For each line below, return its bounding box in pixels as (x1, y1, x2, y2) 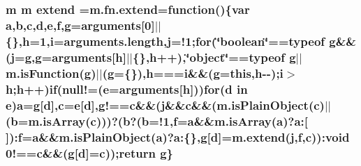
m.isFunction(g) (6, 64, 96, 81)
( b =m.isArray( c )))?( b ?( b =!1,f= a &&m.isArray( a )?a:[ (6, 112, 309, 129)
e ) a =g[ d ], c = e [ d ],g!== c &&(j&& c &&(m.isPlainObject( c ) (6, 96, 325, 113)
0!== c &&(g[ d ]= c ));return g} (6, 144, 173, 161)
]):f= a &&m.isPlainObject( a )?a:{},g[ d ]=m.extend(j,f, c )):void (6, 128, 350, 145)
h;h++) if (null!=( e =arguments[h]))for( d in (6, 80, 248, 97)
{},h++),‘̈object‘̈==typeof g (133, 48, 296, 65)
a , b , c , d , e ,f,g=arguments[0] (6, 16, 155, 33)
